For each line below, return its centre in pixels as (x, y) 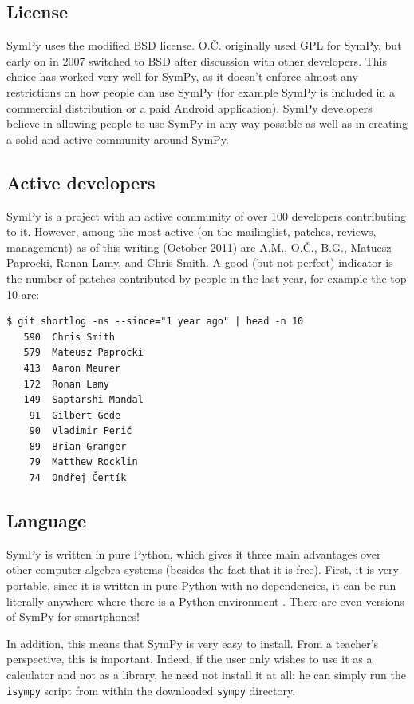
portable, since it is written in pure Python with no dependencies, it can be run (201, 585)
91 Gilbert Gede (75, 415)
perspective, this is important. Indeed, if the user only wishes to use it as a (189, 659)
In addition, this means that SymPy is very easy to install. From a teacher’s (193, 643)
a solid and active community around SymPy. (118, 139)
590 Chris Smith (69, 337)
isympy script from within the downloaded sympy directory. (151, 690)
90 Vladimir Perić (81, 431)
